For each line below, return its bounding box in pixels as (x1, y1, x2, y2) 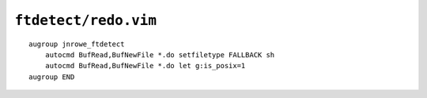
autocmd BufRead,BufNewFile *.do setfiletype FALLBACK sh (44, 50, 275, 59)
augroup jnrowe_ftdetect (28, 39, 125, 49)
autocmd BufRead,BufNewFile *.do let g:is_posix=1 (44, 61, 246, 71)
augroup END (28, 72, 75, 82)
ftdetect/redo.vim (14, 12, 157, 29)
